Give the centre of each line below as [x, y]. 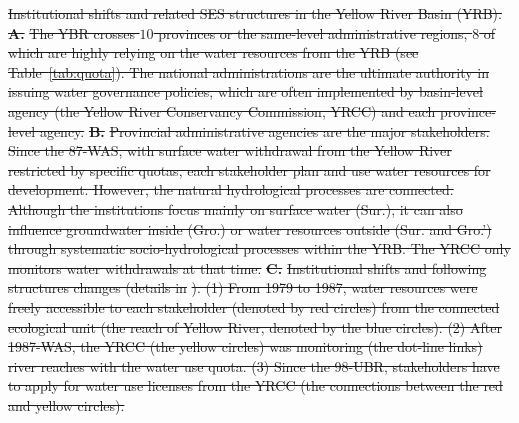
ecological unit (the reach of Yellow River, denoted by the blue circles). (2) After [255, 326]
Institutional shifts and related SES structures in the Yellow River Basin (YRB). [255, 13]
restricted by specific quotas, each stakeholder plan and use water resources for [249, 169]
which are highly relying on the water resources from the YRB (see [213, 52]
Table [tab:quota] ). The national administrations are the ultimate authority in [249, 71]
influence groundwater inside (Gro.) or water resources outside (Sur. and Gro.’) [250, 228]
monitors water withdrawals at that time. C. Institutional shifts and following [247, 267]
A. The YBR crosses [71, 32]
